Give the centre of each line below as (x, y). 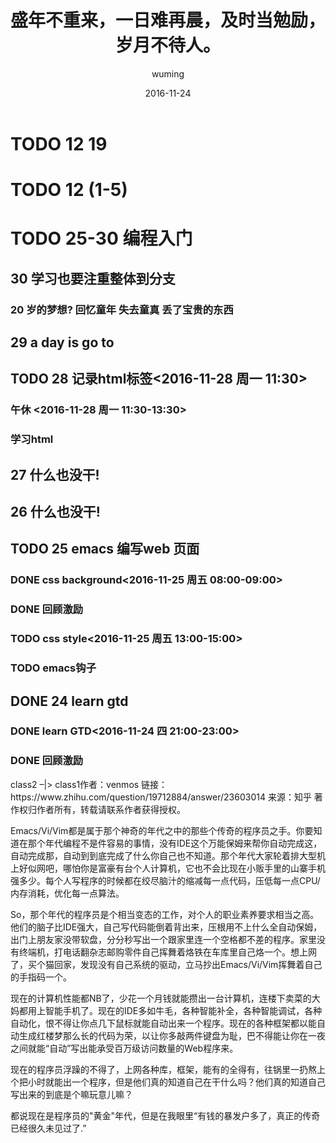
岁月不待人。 (167, 45)
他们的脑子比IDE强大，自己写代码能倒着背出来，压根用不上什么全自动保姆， (166, 927)
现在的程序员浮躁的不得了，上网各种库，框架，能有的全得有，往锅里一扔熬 (163, 1069)
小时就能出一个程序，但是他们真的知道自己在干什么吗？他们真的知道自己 (176, 1082)
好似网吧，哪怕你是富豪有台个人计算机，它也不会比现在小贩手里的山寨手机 (172, 868)
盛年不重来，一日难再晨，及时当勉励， (168, 20)
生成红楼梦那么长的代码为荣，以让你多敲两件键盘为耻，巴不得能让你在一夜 (172, 1035)
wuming (168, 73)
